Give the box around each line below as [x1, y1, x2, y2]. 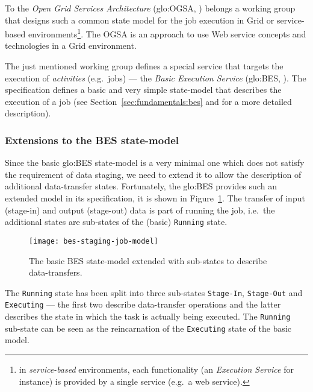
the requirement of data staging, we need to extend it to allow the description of [5, 168, 302, 180]
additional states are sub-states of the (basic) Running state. [5, 215, 228, 228]
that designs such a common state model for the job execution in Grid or [5, 13, 274, 26]
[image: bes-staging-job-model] [29, 236, 158, 245]
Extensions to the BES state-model [5, 132, 179, 147]
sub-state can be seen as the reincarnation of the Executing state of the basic [5, 321, 291, 334]
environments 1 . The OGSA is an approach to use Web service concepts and [28, 26, 306, 40]
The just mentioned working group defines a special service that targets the [5, 60, 284, 72]
